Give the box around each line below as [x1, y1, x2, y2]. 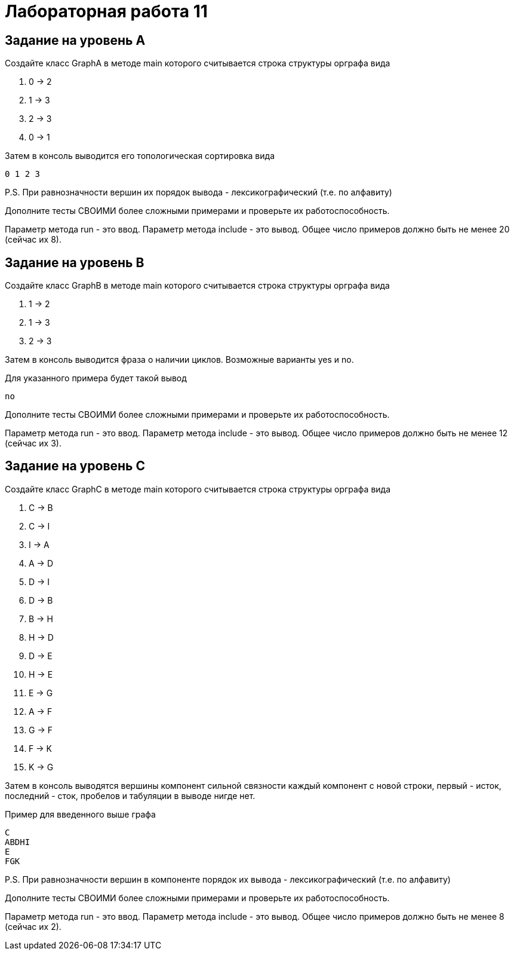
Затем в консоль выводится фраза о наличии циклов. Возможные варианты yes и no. [5, 354, 354, 365]
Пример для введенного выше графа [5, 809, 156, 819]
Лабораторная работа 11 [5, 1, 208, 22]
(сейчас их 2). [5, 921, 61, 932]
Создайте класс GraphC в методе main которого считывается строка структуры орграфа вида [5, 483, 391, 494]
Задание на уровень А [5, 32, 146, 48]
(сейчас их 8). [5, 234, 61, 245]
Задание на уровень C [5, 458, 145, 474]
